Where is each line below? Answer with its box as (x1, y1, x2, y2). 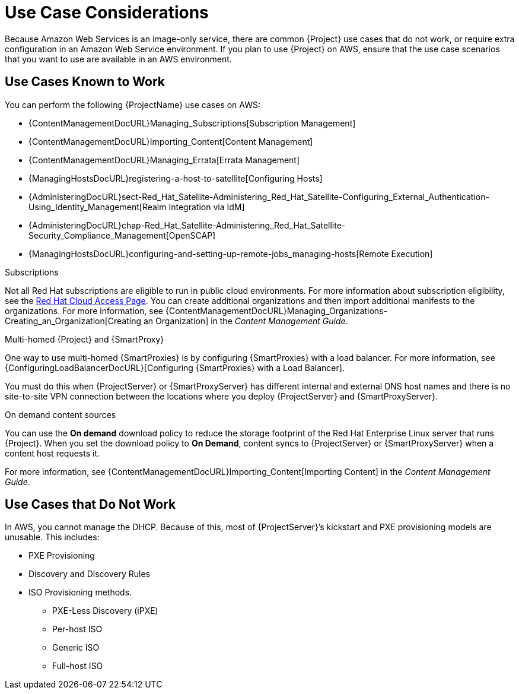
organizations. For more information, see (5, 305, 164, 316)
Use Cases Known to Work (5, 74, 165, 90)
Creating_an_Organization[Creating (5, 315, 142, 326)
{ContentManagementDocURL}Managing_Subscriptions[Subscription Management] (28, 118, 356, 128)
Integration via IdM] (168, 201, 245, 212)
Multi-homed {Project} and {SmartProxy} (5, 334, 164, 344)
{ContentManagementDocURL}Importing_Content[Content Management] (28, 136, 313, 147)
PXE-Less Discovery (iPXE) (52, 606, 158, 616)
